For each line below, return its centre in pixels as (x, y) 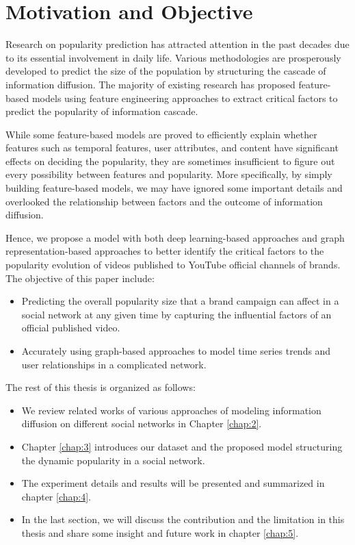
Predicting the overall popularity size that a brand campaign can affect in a (180, 301)
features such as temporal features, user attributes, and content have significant (172, 148)
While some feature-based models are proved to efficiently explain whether (161, 134)
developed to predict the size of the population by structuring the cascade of (166, 71)
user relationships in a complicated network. (114, 364)
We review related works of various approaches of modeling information (171, 410)
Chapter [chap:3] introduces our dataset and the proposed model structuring (182, 446)
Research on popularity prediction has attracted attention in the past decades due (177, 44)
